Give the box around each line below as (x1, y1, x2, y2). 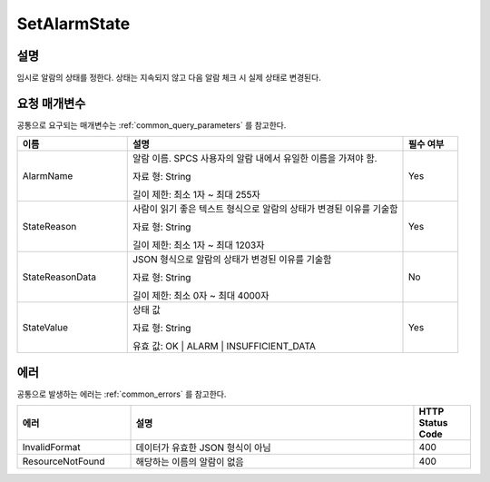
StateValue (22, 321, 68, 334)
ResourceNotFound (22, 455, 105, 467)
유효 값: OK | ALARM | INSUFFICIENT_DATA (132, 340, 317, 353)
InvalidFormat (22, 441, 81, 454)
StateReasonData (22, 271, 97, 283)
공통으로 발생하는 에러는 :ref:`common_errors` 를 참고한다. (16, 389, 227, 399)
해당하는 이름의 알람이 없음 (135, 456, 244, 468)
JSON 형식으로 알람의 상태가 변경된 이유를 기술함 (132, 253, 332, 266)
